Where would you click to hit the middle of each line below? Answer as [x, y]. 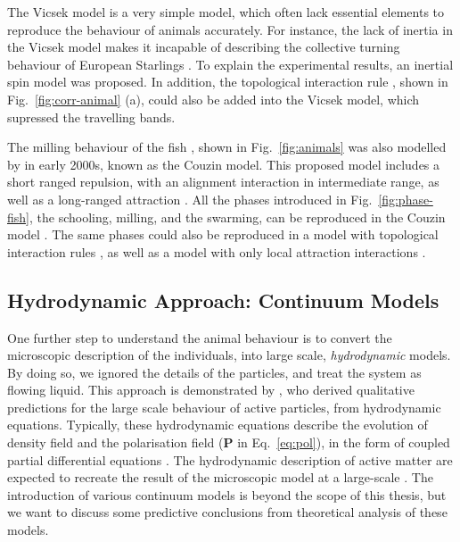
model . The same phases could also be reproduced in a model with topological [223, 234]
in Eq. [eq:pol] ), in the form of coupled [344, 442]
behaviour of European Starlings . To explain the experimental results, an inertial [230, 64]
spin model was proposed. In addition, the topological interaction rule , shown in [228, 82]
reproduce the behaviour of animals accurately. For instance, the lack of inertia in [230, 29]
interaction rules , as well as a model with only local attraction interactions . [217, 251]
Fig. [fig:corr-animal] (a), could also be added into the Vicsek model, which [214, 99]
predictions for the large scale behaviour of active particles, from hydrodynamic [224, 407]
